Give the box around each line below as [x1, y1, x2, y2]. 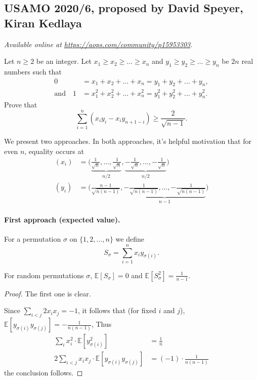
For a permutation [4, 234, 61, 244]
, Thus [91, 319, 112, 329]
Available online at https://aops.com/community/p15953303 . [4, 39, 193, 49]
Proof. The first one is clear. [4, 288, 91, 298]
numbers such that [4, 66, 62, 77]
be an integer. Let [36, 56, 92, 66]
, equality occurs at [24, 145, 84, 156]
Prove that [4, 99, 37, 110]
